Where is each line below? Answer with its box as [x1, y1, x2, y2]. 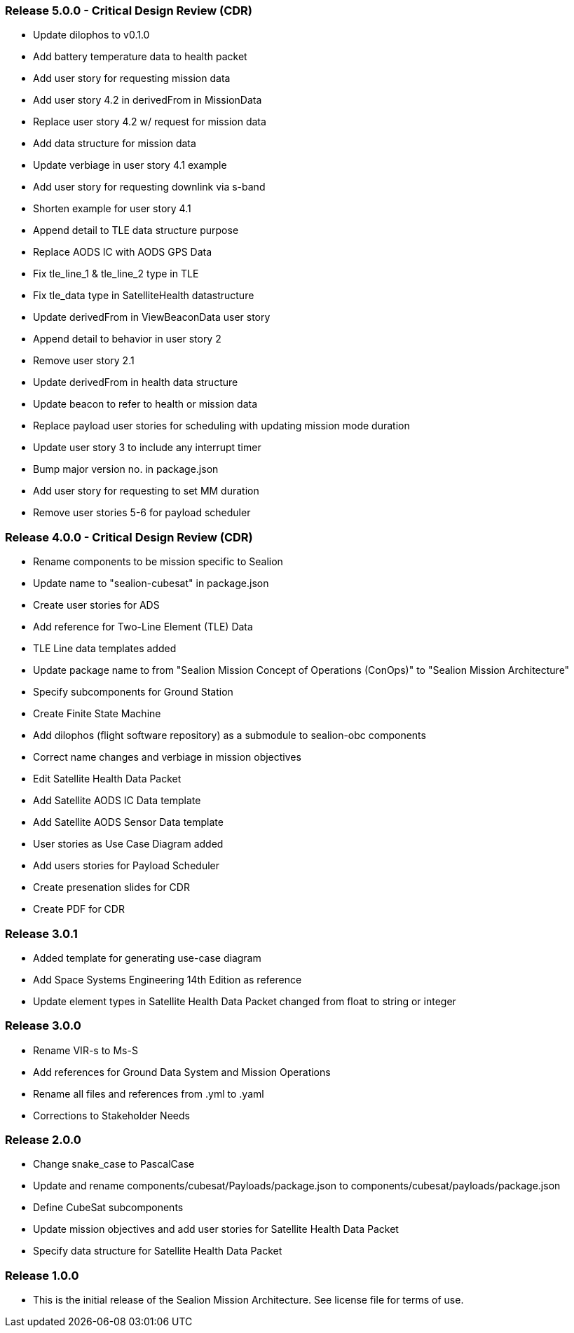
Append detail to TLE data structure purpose [33, 224, 239, 237]
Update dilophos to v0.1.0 [33, 29, 150, 41]
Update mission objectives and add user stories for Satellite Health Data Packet [33, 1223, 399, 1236]
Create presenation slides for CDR [33, 881, 190, 894]
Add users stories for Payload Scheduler [33, 859, 219, 872]
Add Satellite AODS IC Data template [33, 794, 201, 807]
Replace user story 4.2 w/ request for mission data [33, 116, 266, 128]
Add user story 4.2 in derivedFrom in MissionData [33, 94, 262, 106]
